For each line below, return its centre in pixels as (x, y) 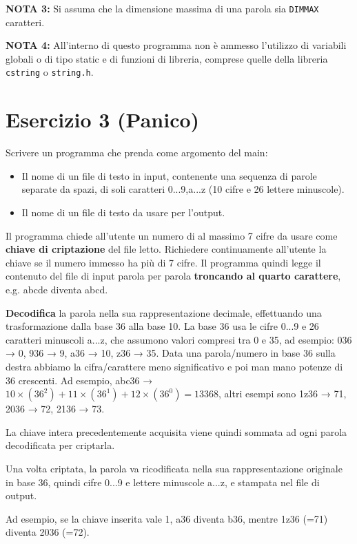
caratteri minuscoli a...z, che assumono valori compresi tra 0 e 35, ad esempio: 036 (179, 339)
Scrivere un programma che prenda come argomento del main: (137, 153)
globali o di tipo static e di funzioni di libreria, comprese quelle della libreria (167, 58)
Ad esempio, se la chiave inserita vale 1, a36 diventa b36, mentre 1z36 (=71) (167, 518)
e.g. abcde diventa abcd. (57, 289)
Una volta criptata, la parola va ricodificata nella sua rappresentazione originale (174, 468)
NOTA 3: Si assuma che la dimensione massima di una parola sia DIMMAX (162, 8)
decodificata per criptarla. (60, 445)
